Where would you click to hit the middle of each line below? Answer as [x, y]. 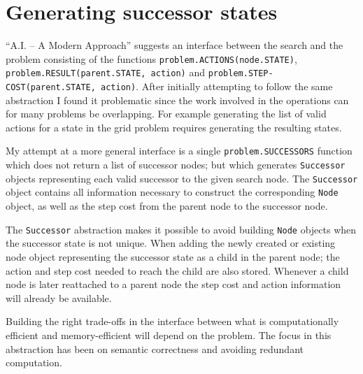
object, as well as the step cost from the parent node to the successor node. [167, 206]
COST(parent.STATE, [51, 88]
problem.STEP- [241, 74]
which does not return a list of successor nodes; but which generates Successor [176, 165]
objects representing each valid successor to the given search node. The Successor [182, 178]
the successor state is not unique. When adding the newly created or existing [171, 243]
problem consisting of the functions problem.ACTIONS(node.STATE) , [151, 58]
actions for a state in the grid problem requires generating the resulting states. [174, 127]
